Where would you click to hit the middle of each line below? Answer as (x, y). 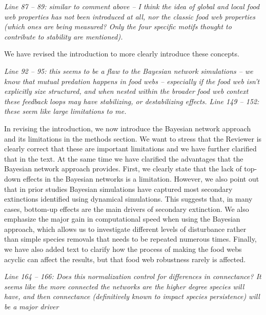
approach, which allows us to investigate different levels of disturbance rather (125, 229)
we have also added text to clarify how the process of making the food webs (123, 249)
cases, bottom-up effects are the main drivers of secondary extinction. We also (127, 209)
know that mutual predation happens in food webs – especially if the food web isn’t (132, 81)
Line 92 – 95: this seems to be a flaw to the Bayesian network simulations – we (129, 71)
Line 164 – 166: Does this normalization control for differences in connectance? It (133, 276)
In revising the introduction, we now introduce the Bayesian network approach (128, 128)
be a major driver (32, 307)
